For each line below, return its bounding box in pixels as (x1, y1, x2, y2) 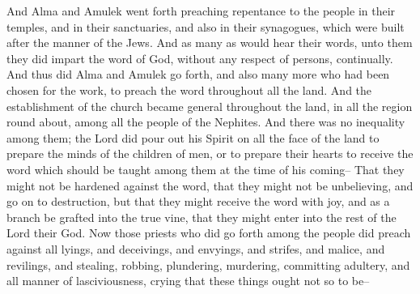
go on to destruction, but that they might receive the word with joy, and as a (6, 193, 390, 210)
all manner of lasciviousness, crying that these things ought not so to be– (6, 272, 370, 289)
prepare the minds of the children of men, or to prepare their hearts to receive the (6, 145, 414, 162)
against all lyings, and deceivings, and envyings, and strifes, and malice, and (6, 240, 385, 257)
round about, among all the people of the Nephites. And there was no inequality (6, 113, 405, 130)
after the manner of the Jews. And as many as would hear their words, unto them (6, 34, 413, 51)
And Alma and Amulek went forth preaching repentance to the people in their (6, 2, 396, 19)
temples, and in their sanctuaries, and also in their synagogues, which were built (6, 18, 405, 35)
